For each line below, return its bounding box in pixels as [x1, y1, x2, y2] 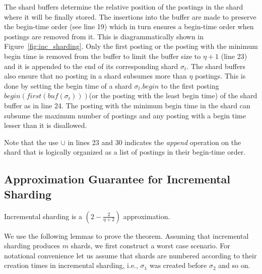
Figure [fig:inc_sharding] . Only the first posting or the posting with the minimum [4, 41, 258, 51]
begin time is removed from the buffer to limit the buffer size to [4, 50, 201, 61]
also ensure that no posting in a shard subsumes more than [4, 71, 187, 81]
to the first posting [161, 80, 219, 91]
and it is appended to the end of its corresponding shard [4, 60, 178, 71]
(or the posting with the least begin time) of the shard [89, 90, 257, 101]
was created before [149, 260, 207, 270]
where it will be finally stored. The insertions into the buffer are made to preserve [4, 11, 256, 22]
